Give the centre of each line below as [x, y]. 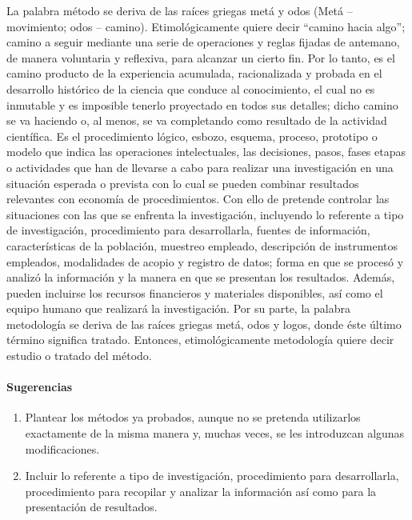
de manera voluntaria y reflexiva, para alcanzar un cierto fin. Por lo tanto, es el [201, 57]
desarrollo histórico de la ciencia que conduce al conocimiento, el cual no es [191, 88]
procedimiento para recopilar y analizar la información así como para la [201, 491]
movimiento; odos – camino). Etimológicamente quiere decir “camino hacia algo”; [206, 26]
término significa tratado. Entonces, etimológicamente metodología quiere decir [200, 340]
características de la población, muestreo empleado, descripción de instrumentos [202, 245]
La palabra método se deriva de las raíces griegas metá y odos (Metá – [180, 10]
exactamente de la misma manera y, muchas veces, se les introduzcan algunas [215, 433]
